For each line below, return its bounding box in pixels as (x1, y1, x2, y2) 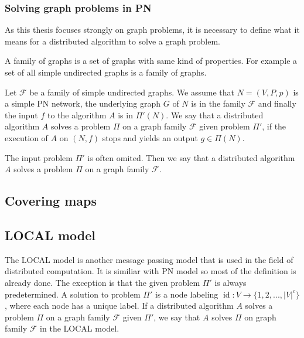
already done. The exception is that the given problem (5, 276, 200, 288)
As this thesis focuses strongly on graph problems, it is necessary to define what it (5, 23, 300, 36)
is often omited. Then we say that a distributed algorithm (87, 151, 295, 163)
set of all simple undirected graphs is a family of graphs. (5, 66, 207, 78)
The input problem (5, 151, 73, 163)
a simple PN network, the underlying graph (5, 97, 161, 110)
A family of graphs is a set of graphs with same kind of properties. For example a (5, 54, 298, 67)
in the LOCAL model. (40, 322, 119, 334)
